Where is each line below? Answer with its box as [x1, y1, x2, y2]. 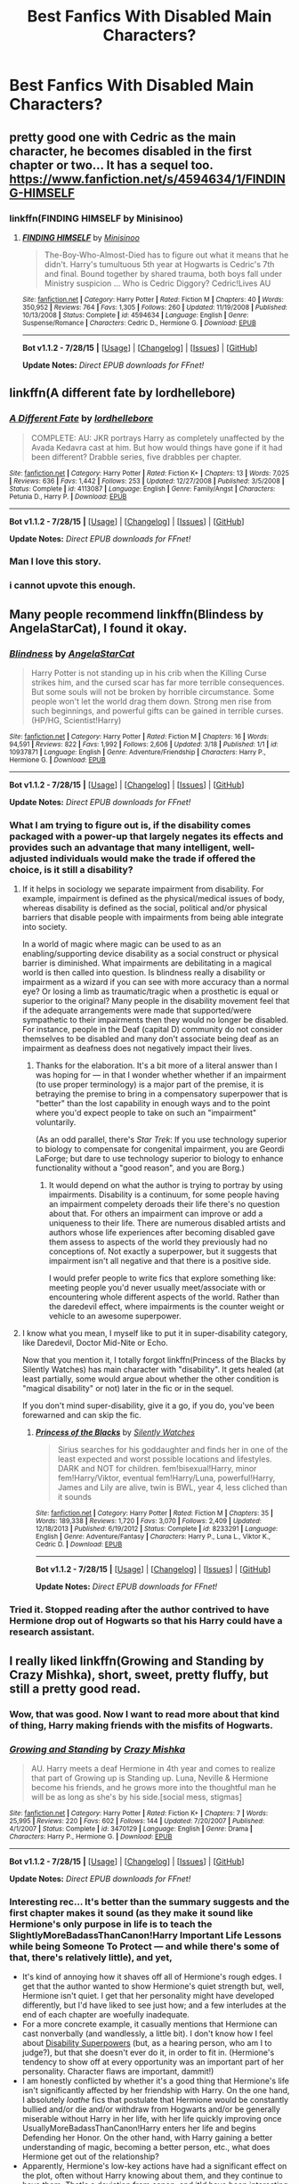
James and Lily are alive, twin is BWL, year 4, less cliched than [57, 1482, 287, 1493]
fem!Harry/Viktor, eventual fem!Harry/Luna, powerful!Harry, [57, 1472, 276, 1484]
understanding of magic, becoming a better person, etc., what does [21, 2142, 271, 2153]
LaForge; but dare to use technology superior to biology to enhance [35, 1153, 284, 1164]
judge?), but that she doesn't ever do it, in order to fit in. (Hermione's [21, 2047, 275, 2058]
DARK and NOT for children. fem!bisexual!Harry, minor [57, 1463, 257, 1474]
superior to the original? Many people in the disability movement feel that [21, 996, 290, 1006]
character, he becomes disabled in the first [9, 143, 252, 159]
